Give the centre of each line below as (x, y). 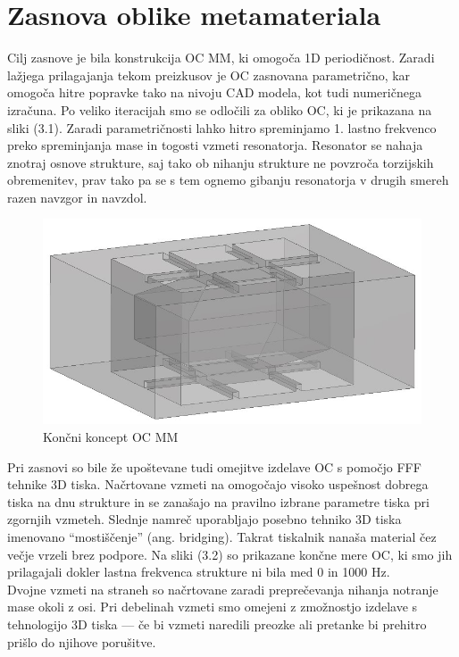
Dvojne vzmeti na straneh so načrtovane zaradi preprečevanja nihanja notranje (223, 589)
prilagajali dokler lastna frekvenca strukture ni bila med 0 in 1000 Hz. (199, 572)
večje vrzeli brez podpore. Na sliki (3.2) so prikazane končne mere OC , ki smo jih (230, 554)
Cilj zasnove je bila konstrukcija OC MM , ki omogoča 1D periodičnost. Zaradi (221, 58)
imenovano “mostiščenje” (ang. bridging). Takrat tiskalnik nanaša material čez (222, 536)
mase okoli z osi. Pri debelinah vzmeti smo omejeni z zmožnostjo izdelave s (213, 607)
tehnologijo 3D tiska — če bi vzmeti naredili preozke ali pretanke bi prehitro (217, 624)
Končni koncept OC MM (111, 437)
